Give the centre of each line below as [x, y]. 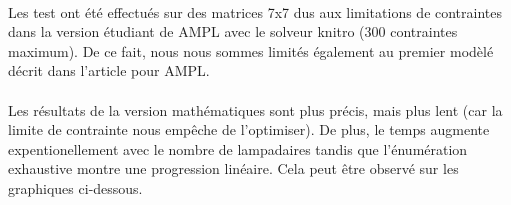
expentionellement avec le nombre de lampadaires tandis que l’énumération [238, 148]
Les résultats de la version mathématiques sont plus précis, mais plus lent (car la [255, 109]
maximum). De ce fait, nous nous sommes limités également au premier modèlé [251, 50]
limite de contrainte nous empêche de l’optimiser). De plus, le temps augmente [249, 129]
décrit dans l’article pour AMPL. [109, 70]
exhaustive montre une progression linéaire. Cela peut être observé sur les [233, 168]
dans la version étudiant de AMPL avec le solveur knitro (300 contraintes [233, 31]
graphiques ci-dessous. [75, 187]
